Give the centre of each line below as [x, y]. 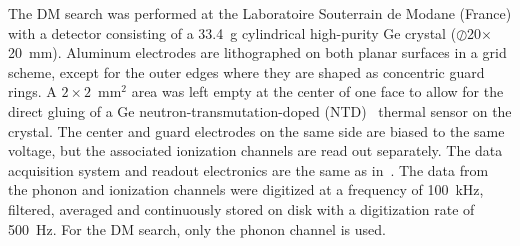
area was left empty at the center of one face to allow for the [317, 91]
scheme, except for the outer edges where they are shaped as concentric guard [246, 71]
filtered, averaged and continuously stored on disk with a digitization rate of [241, 208]
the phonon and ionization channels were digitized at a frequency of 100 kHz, [246, 189]
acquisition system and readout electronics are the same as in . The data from [248, 169]
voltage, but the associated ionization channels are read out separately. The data [255, 150]
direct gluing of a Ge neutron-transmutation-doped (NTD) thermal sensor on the [260, 110]
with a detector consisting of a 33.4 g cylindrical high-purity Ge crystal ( [232, 32]
